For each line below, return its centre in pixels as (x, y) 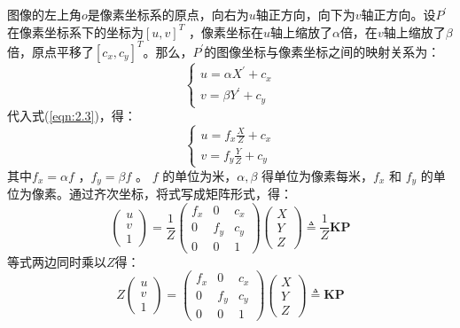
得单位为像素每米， (318, 175)
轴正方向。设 (398, 14)
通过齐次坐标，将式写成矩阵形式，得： (180, 194)
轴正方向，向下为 (305, 14)
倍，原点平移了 (51, 51)
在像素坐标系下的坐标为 (75, 31)
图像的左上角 (44, 14)
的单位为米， (200, 175)
